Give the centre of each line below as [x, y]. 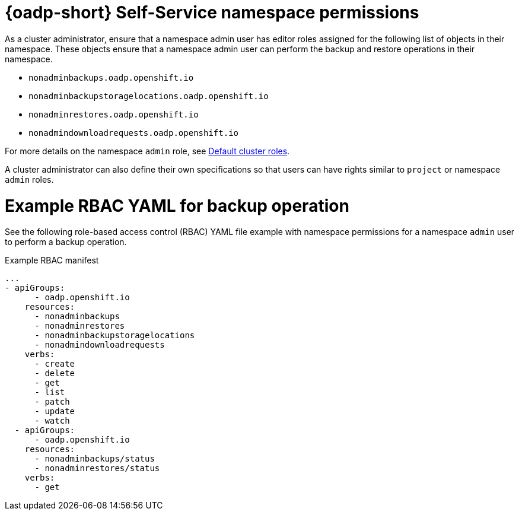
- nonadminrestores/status [97, 468]
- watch [52, 421]
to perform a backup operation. [66, 242]
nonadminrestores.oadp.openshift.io [114, 114]
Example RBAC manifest [52, 260]
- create [55, 364]
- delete [55, 373]
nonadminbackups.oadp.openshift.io [111, 77]
